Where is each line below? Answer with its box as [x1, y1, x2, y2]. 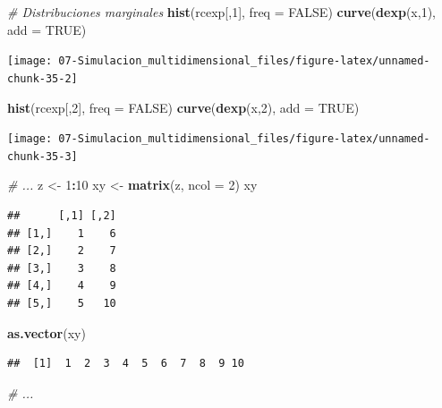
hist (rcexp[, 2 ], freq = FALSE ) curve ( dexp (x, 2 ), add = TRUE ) [7, 98, 360, 116]
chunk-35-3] [7, 149, 78, 163]
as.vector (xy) [7, 323, 86, 342]
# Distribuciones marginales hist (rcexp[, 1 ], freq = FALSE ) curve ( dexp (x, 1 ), [7, 3, 436, 21]
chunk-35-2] [7, 72, 78, 85]
